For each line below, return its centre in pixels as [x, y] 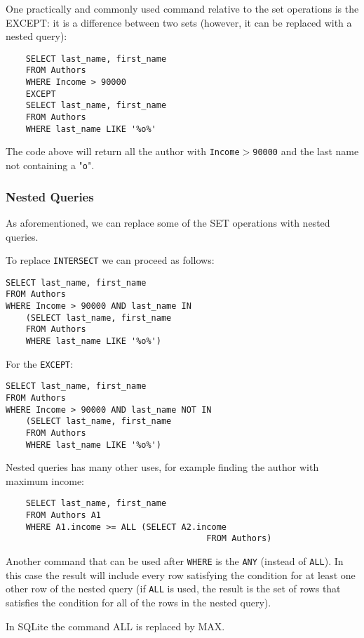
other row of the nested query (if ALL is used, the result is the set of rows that [173, 589]
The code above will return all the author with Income [123, 151]
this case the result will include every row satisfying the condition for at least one [181, 574]
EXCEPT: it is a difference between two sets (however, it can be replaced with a [179, 22]
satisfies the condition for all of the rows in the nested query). [139, 602]
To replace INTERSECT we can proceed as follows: [110, 260]
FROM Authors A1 [63, 516]
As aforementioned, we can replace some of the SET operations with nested [168, 222]
